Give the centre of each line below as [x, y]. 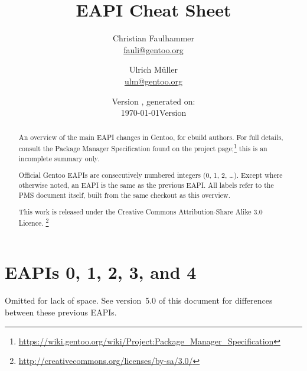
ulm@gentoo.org [153, 81]
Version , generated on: [153, 101]
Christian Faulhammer [153, 38]
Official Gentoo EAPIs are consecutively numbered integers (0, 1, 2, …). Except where [151, 175]
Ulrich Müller [153, 69]
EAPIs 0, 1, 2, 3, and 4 [101, 272]
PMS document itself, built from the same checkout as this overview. [124, 195]
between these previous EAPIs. [61, 312]
